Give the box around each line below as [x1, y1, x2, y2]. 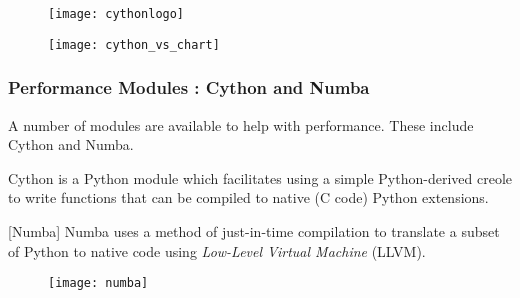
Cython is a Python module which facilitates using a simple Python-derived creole [8, 167, 513, 188]
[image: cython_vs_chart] [48, 37, 220, 52]
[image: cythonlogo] [48, 7, 185, 21]
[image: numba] [48, 276, 149, 291]
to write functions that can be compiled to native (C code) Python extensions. [8, 187, 489, 208]
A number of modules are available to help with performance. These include [8, 114, 474, 135]
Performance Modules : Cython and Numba [8, 75, 370, 100]
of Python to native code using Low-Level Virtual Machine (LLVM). [8, 240, 426, 261]
